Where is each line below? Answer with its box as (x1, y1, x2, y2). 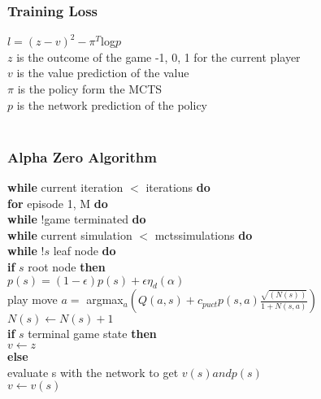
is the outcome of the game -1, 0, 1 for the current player (16, 48, 301, 65)
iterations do (145, 179, 210, 195)
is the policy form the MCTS (17, 80, 163, 97)
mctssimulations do (154, 226, 253, 243)
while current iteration (7, 179, 124, 195)
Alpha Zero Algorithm (7, 146, 157, 167)
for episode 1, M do (7, 194, 108, 211)
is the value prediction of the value (16, 64, 189, 81)
